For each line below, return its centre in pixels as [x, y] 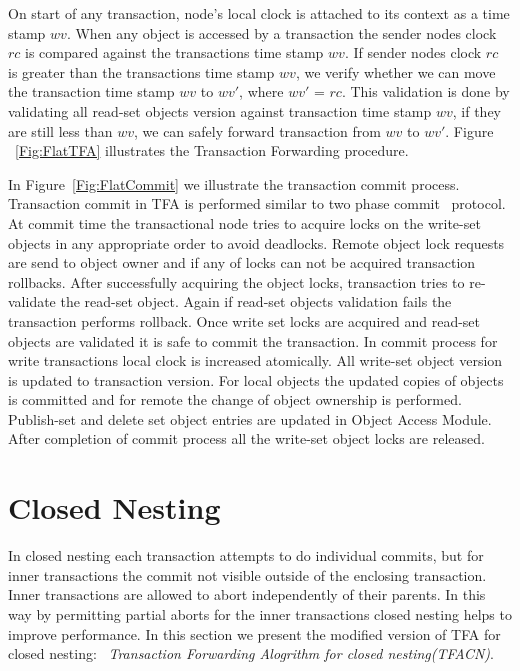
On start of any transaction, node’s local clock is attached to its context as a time [259, 13]
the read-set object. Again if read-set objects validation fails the [256, 301]
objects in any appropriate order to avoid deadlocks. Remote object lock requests [256, 242]
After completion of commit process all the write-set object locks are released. [246, 438]
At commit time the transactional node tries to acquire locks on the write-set [244, 222]
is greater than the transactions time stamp [141, 71]
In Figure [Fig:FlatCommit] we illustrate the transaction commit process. [234, 183]
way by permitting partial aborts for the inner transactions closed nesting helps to [260, 613]
